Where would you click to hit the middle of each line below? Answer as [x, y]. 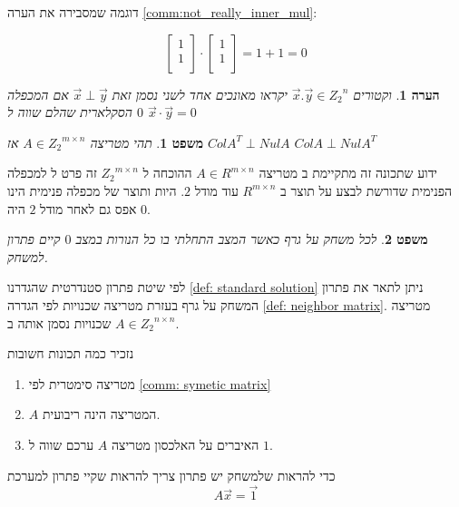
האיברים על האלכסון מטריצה [186, 444]
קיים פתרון [34, 239]
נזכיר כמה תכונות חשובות [71, 353]
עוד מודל [216, 190]
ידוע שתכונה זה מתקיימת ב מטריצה [348, 173]
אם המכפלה [38, 94]
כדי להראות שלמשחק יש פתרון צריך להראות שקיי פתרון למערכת [171, 475]
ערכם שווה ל [61, 444]
